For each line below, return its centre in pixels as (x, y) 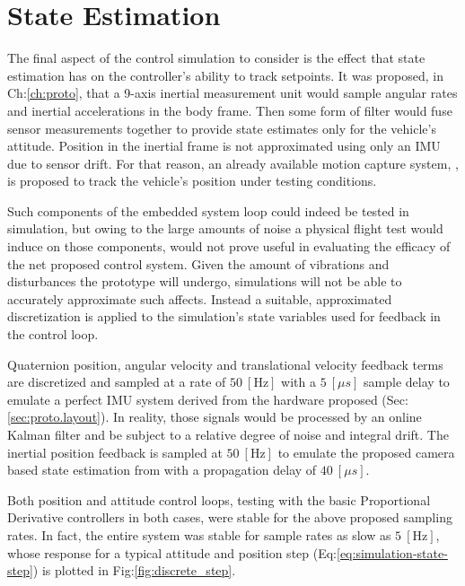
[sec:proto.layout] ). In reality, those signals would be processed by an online (215, 417)
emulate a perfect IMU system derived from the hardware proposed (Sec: (208, 399)
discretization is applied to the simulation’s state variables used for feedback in (224, 316)
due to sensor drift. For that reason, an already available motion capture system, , (233, 163)
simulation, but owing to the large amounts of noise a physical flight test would (225, 228)
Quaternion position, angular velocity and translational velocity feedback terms (225, 364)
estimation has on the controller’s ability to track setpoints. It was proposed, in (226, 75)
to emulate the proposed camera (366, 452)
